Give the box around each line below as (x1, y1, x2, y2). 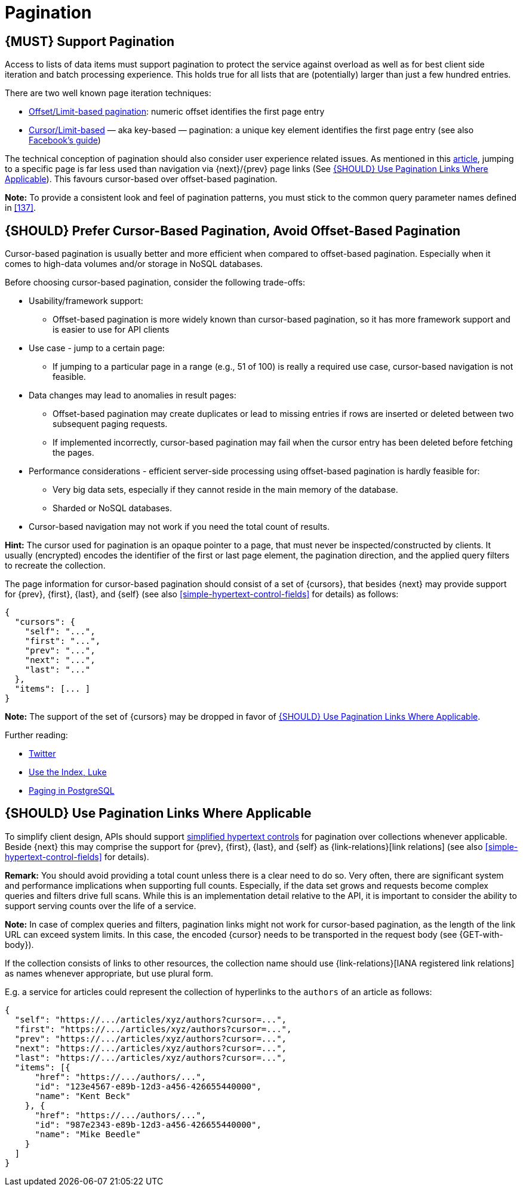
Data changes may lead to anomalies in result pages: (29, 390, 236, 401)
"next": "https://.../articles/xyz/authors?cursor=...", (14, 1043, 287, 1053)
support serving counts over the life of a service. (5, 900, 196, 911)
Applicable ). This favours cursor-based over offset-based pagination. (5, 174, 278, 185)
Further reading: (5, 730, 68, 741)
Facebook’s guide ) (29, 135, 101, 146)
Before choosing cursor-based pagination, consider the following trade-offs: (5, 277, 305, 288)
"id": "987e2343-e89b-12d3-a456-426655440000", (35, 1119, 261, 1129)
